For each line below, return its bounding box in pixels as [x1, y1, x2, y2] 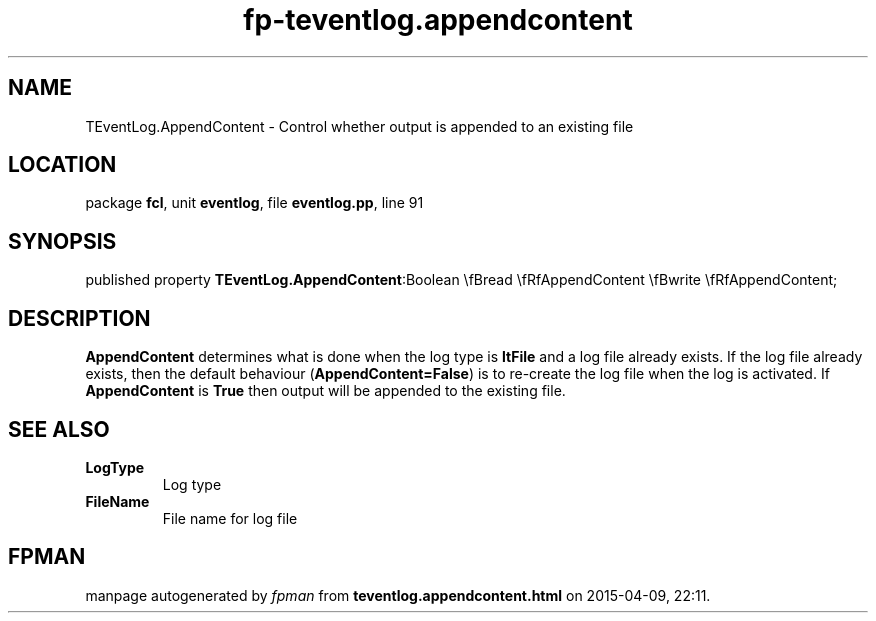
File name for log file [162, 509, 298, 527]
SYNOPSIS [8, 228, 117, 254]
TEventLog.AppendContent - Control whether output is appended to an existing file [85, 117, 634, 135]
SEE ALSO [8, 416, 110, 442]
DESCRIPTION [8, 305, 151, 331]
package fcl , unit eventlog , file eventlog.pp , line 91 [85, 194, 424, 212]
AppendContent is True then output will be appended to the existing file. [85, 382, 566, 400]
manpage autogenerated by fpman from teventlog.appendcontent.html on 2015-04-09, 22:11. [85, 586, 711, 604]
